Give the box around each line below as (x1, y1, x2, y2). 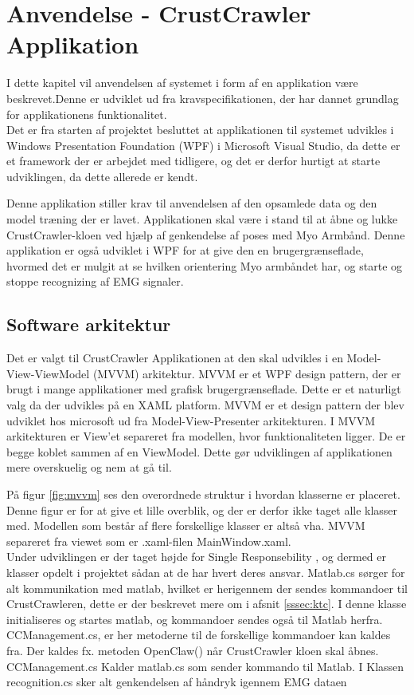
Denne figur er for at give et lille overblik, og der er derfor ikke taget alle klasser (6, 501, 398, 518)
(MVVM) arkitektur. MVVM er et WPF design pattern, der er (92, 365, 401, 381)
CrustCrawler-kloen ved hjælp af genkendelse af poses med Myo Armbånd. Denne (6, 226, 405, 243)
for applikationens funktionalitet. (6, 105, 167, 122)
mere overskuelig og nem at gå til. (6, 459, 172, 476)
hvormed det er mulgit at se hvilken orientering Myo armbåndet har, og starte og (6, 257, 403, 274)
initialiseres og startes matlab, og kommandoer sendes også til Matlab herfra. (6, 610, 383, 627)
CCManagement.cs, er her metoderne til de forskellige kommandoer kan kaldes (6, 626, 391, 643)
